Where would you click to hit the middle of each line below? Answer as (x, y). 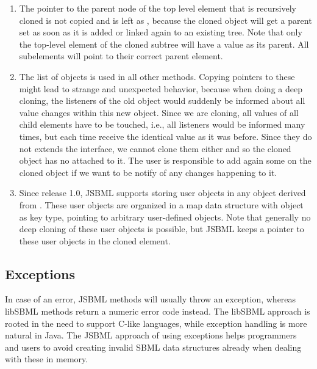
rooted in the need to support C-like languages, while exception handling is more (156, 323)
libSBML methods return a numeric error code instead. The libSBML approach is (158, 311)
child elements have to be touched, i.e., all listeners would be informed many (162, 124)
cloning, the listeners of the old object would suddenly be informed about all (162, 100)
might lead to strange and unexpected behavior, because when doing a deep (161, 88)
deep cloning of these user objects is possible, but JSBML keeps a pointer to (162, 229)
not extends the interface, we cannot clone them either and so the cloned (155, 148)
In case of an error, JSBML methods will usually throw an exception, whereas (151, 299)
